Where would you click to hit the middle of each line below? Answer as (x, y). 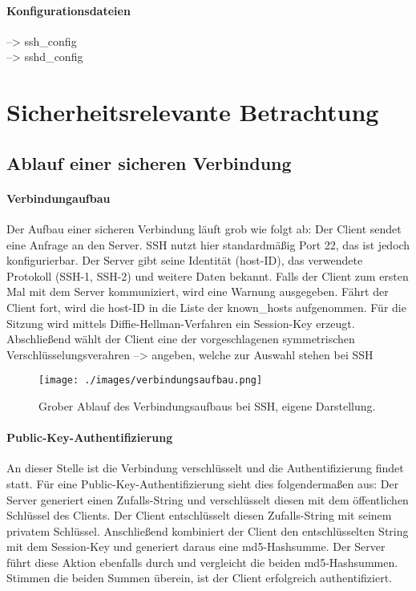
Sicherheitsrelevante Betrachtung (193, 112)
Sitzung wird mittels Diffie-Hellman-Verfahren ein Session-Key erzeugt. (181, 323)
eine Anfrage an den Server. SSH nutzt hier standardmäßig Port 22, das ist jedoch (208, 244)
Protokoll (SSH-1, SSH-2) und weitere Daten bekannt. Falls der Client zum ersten (208, 275)
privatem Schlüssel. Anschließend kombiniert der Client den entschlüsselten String (208, 530)
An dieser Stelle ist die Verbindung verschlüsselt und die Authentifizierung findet (205, 468)
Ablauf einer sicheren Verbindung (149, 162)
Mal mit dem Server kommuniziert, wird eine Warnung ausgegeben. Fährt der (198, 291)
